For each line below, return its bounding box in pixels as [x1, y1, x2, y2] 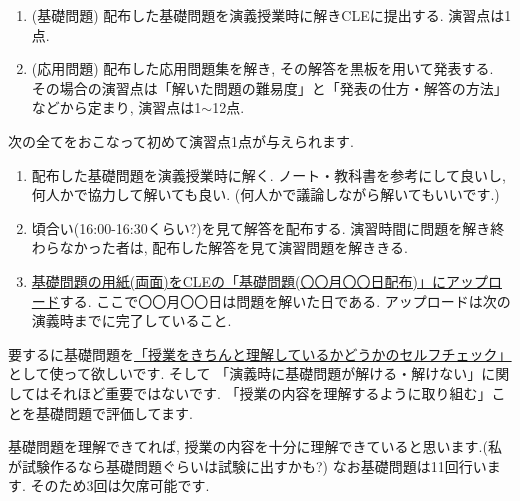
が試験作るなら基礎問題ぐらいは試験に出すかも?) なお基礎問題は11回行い [8, 455, 487, 476]
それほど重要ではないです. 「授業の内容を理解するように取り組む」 [49, 382, 492, 403]
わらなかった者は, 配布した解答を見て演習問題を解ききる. [31, 237, 408, 258]
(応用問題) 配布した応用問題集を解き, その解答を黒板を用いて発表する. [31, 58, 494, 79]
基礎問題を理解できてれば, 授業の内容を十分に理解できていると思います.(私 [8, 436, 502, 457]
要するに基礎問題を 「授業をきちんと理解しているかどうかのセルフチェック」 [8, 343, 512, 364]
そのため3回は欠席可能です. [30, 475, 210, 496]
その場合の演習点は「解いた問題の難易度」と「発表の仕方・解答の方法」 [31, 77, 508, 98]
